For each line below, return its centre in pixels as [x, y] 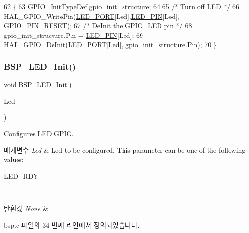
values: [14, 159]
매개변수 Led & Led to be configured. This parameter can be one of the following [125, 150]
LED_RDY [21, 175]
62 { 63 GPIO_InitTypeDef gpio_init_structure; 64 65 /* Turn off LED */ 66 [122, 6]
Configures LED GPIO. [39, 133]
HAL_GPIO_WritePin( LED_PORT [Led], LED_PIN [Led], [92, 16]
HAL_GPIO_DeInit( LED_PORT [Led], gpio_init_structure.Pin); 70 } [110, 45]
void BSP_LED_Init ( [38, 84]
